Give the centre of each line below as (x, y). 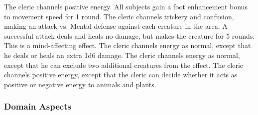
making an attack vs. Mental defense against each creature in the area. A (116, 26)
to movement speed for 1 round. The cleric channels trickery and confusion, (119, 16)
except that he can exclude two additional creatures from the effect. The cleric (124, 65)
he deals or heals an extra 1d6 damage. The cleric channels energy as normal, (122, 55)
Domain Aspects (38, 106)
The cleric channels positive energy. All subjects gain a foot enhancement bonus (126, 6)
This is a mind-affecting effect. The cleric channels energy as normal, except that (128, 45)
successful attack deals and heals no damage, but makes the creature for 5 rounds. (129, 35)
